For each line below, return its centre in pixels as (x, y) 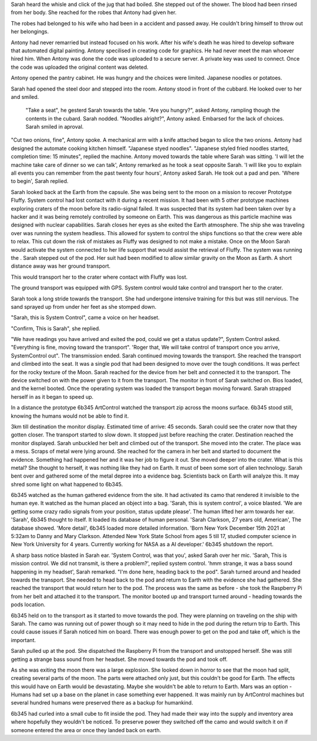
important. (23, 640)
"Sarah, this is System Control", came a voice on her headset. (85, 318)
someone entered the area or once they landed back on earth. (86, 730)
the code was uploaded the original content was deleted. (80, 67)
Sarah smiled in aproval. (55, 127)
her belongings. (30, 32)
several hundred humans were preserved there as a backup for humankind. (102, 703)
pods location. (28, 605)
